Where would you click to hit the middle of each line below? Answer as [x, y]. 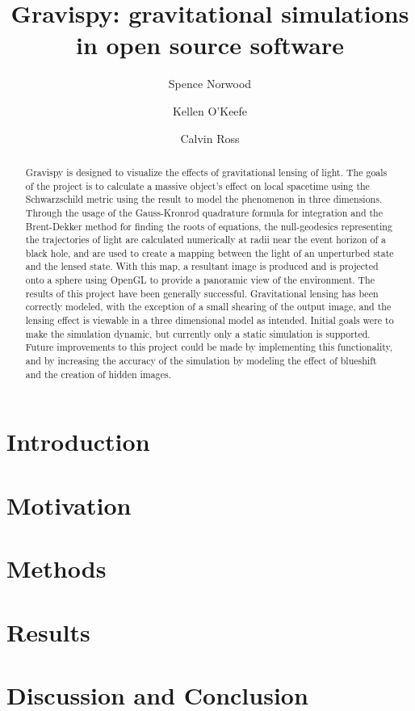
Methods [57, 568]
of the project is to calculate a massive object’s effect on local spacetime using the [197, 185]
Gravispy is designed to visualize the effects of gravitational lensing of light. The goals [206, 172]
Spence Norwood [210, 84]
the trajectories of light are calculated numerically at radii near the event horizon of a [205, 240]
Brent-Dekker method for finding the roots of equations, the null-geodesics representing [209, 226]
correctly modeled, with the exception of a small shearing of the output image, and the [208, 307]
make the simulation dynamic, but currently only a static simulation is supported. [198, 333]
